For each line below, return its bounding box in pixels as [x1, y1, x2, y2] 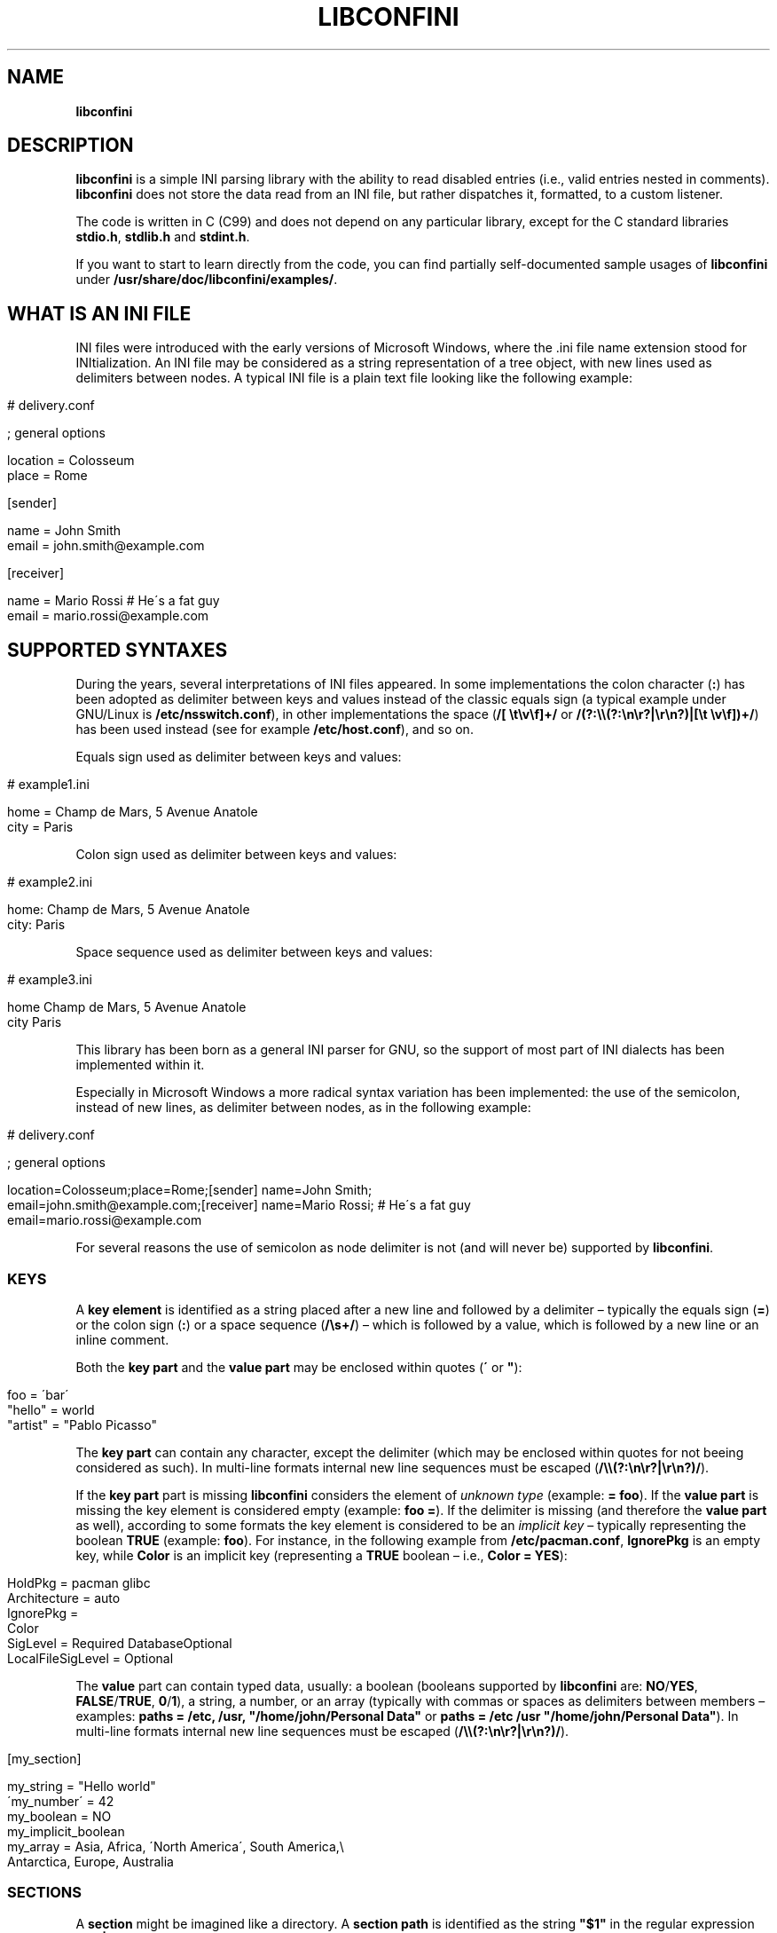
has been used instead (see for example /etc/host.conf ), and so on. [75, 722, 474, 738]
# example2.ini [7, 874, 93, 890]
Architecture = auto [7, 1590, 121, 1606]
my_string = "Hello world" [7, 1778, 156, 1794]
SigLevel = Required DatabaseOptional [7, 1635, 232, 1651]
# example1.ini [7, 777, 90, 793]
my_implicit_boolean [7, 1823, 125, 1839]
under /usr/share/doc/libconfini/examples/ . [75, 272, 338, 288]
